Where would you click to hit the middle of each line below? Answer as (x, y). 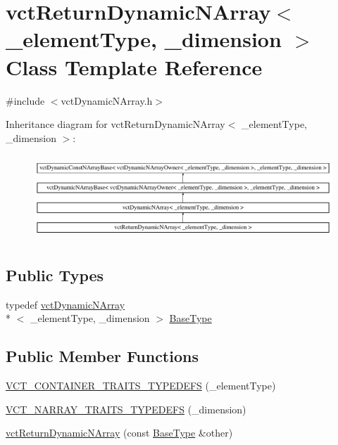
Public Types (55, 275)
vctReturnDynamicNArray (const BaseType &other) (119, 433)
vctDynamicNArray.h (107, 100)
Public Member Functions (102, 356)
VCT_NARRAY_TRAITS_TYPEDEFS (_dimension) (126, 409)
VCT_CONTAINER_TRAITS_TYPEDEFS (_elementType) (141, 385)
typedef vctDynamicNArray (65, 304)
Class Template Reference (134, 66)
